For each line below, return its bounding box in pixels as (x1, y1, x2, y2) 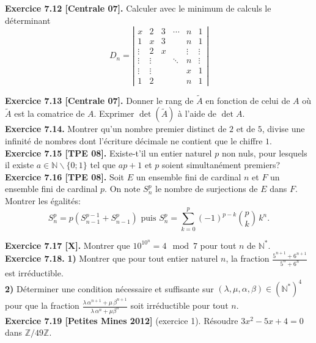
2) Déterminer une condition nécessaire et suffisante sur (5, 282, 214, 295)
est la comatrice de (14, 107, 85, 120)
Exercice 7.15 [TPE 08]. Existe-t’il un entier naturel (5, 146, 212, 159)
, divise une (262, 122, 305, 135)
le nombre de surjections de (155, 182, 258, 195)
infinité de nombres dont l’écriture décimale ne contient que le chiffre (5, 134, 263, 147)
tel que (90, 158, 116, 171)
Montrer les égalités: (5, 194, 81, 207)
